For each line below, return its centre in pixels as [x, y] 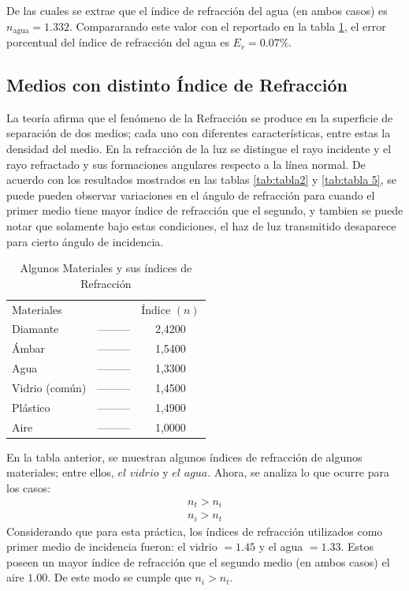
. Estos [357, 546]
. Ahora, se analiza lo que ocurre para [298, 472]
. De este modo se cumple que [119, 577]
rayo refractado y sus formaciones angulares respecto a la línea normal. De [186, 164]
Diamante [35, 329]
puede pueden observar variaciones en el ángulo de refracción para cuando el [191, 195]
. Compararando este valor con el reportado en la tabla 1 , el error [227, 26]
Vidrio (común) [49, 387]
